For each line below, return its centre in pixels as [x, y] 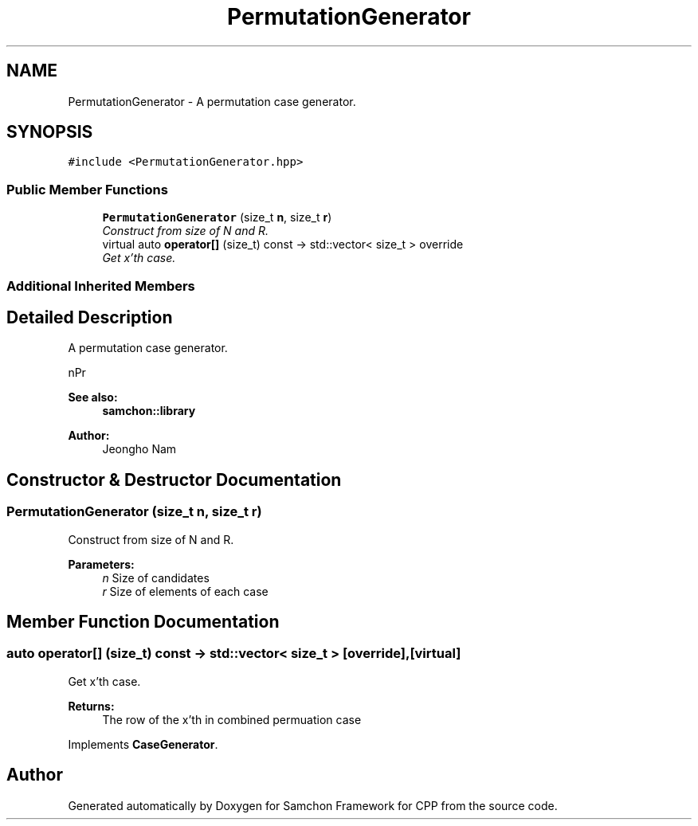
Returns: [91, 706]
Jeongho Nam [139, 449]
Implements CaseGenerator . [143, 744]
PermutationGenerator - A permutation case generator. [212, 101]
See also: [93, 397]
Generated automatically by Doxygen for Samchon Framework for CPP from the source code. [313, 805]
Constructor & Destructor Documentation [174, 480]
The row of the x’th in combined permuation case [232, 719]
